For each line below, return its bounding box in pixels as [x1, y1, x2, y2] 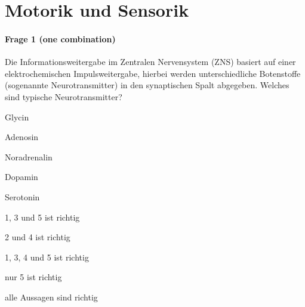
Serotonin [5, 190, 40, 203]
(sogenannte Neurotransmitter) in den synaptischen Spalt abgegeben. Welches [5, 79, 289, 91]
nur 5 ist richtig [5, 271, 62, 283]
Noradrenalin [5, 150, 53, 163]
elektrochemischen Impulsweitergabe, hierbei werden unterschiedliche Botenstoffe [5, 67, 301, 79]
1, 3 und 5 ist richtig [5, 210, 80, 223]
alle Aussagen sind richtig [5, 290, 98, 303]
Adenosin [5, 131, 39, 143]
